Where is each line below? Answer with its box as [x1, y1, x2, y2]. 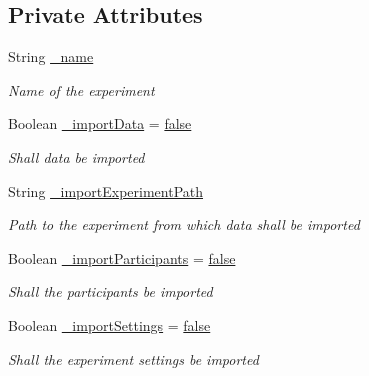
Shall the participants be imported [8, 281, 213, 302]
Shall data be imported [8, 146, 145, 167]
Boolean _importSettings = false [8, 314, 211, 335]
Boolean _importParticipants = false [8, 247, 236, 268]
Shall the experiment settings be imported [8, 348, 259, 369]
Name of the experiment [8, 79, 155, 100]
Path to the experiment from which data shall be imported [8, 214, 360, 235]
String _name [8, 46, 94, 67]
